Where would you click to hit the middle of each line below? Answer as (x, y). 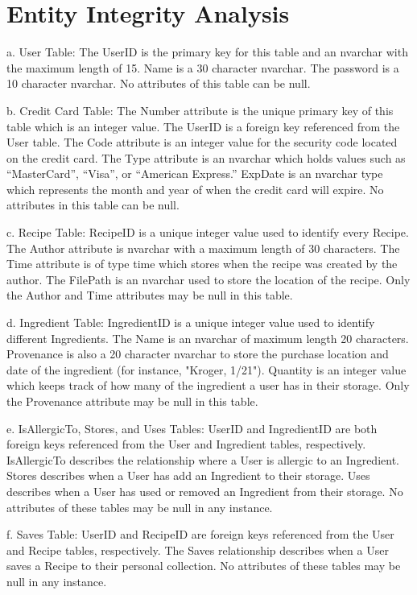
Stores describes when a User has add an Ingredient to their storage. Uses (188, 475)
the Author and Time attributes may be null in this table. (150, 295)
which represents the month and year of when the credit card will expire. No (195, 189)
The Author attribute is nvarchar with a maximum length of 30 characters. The (203, 248)
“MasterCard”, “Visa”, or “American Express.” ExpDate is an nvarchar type (195, 174)
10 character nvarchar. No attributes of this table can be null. (159, 83)
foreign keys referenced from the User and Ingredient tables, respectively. (186, 444)
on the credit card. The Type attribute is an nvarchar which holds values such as (206, 157)
